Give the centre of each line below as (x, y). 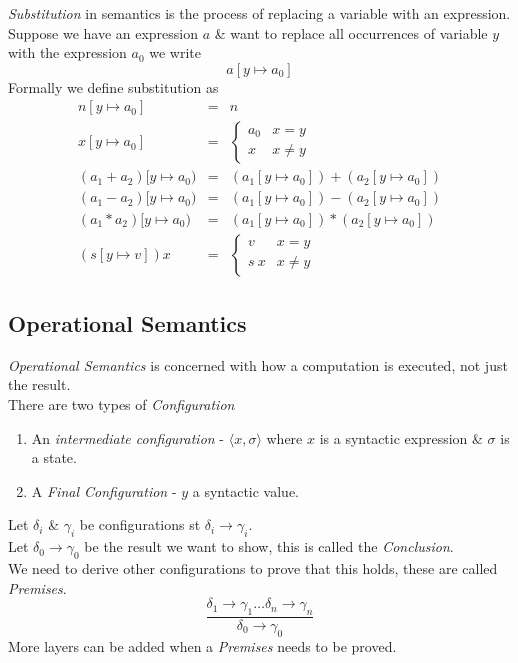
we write (175, 52)
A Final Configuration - (104, 490)
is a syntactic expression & (401, 437)
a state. (54, 457)
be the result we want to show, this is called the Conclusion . (269, 546)
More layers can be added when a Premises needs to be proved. (202, 645)
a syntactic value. (245, 490)
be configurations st (140, 524)
